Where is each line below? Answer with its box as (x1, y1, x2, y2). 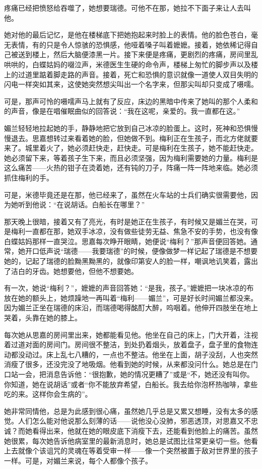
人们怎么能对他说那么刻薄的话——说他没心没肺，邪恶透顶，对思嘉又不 (18, 415, 251, 426)
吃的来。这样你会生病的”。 (4, 389, 92, 399)
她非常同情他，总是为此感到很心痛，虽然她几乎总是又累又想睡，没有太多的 (4, 405, 251, 416)
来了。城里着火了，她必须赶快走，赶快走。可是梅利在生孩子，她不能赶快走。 (4, 143, 258, 153)
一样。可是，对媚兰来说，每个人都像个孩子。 (4, 455, 152, 465)
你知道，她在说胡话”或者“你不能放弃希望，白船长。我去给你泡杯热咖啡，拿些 (4, 379, 258, 389)
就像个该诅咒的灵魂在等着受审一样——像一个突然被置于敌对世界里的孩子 (18, 445, 258, 456)
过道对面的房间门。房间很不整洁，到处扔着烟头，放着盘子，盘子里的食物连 (11, 339, 258, 350)
